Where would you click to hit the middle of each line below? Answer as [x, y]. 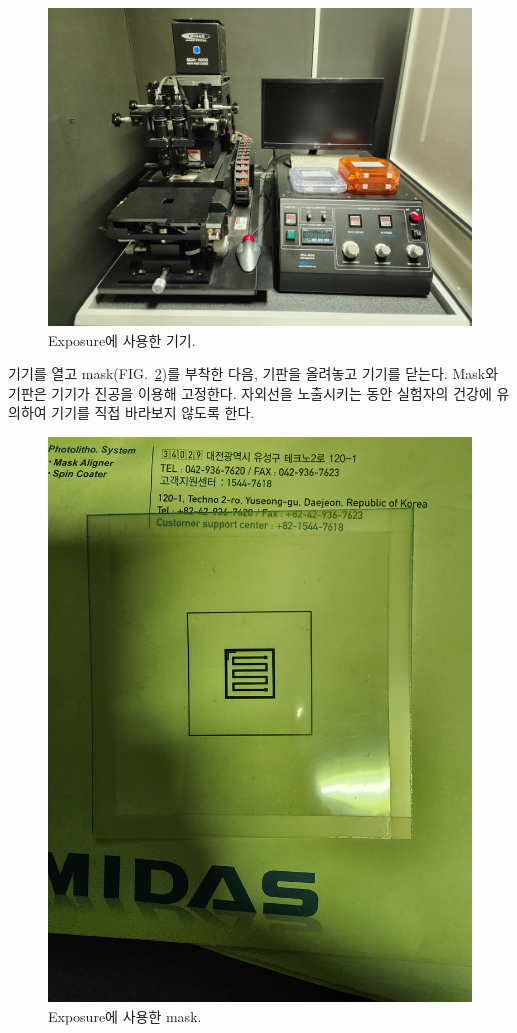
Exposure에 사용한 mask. [125, 1015]
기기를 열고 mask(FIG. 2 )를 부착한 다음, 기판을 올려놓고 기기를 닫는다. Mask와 [253, 373]
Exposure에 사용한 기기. [122, 339]
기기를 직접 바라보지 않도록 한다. [153, 412]
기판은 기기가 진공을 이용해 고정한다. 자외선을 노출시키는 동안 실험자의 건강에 [250, 392]
